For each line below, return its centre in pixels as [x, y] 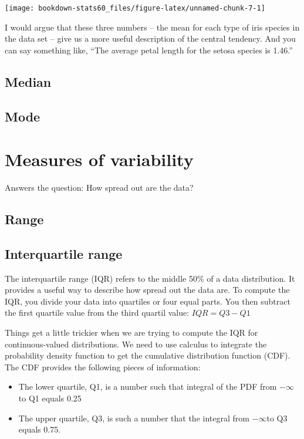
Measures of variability [99, 159]
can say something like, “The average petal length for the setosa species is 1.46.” [149, 50]
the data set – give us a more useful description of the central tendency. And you [150, 38]
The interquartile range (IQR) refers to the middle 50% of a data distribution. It [150, 278]
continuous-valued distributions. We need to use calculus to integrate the [136, 344]
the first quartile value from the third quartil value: [97, 313]
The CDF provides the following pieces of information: [103, 367]
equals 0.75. [40, 429]
